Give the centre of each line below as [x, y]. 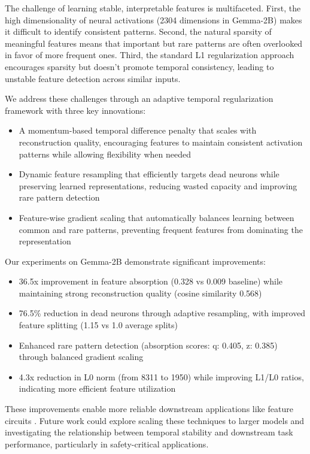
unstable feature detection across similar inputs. [93, 78]
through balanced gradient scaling [81, 357]
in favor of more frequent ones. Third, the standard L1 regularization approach [150, 55]
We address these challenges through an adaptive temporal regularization [139, 99]
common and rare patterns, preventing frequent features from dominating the [161, 229]
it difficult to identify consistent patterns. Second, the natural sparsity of [138, 31]
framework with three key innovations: [75, 110]
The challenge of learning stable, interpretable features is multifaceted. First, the [153, 8]
